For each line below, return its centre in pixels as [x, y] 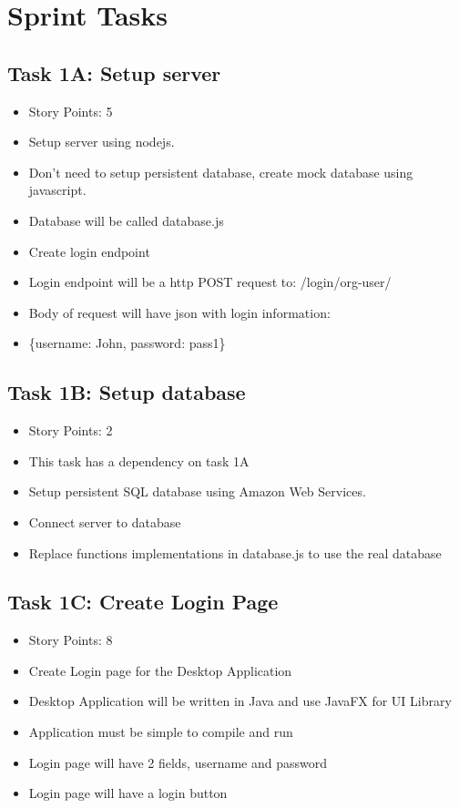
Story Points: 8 [71, 640]
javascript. [57, 190]
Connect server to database [105, 522]
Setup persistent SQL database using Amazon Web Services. [197, 491]
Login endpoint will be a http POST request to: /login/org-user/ [210, 282]
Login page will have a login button [128, 793]
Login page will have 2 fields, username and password [178, 762]
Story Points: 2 [71, 430]
